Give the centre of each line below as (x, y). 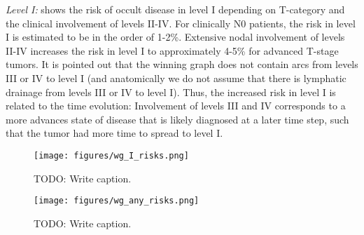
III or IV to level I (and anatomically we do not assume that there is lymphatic (176, 78)
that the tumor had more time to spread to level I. (114, 133)
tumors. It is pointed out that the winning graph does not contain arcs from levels (182, 64)
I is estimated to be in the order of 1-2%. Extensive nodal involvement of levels (175, 37)
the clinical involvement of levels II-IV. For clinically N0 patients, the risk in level (181, 23)
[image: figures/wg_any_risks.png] (117, 201)
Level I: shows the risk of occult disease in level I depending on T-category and (175, 9)
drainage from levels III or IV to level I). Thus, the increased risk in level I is (171, 92)
